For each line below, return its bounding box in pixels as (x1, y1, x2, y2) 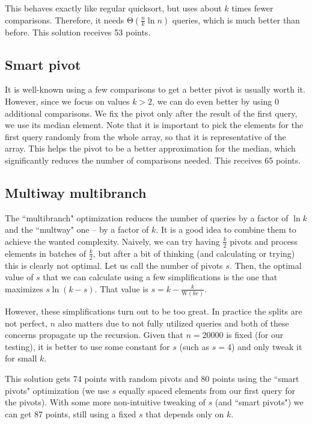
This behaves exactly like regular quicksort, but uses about (5, 2, 222, 14)
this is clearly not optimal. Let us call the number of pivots (5, 259, 223, 271)
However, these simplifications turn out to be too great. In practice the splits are (5, 305, 302, 318)
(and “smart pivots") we (215, 396, 304, 408)
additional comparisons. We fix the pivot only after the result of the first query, (5, 106, 298, 119)
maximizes (5, 282, 43, 295)
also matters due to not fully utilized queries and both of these (58, 316, 289, 329)
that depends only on (145, 407, 224, 420)
